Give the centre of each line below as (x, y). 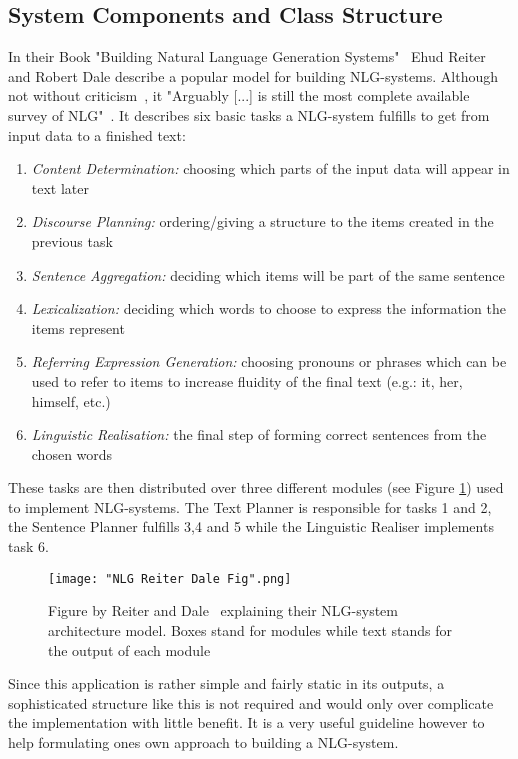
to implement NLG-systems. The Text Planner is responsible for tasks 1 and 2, (250, 506)
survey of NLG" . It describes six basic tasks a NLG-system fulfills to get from (249, 114)
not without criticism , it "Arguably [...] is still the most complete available (239, 95)
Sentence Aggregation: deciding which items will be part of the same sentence (268, 274)
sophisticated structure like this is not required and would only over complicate (251, 702)
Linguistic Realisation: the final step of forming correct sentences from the (259, 434)
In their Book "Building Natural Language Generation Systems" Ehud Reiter (247, 56)
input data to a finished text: (97, 134)
